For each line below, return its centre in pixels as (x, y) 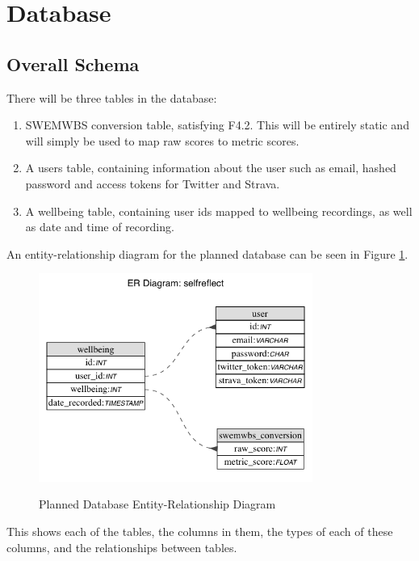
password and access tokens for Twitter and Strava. (153, 183)
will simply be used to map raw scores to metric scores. (162, 140)
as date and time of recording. (100, 227)
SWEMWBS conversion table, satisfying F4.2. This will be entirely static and (217, 125)
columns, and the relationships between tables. (122, 547)
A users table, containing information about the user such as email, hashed (211, 168)
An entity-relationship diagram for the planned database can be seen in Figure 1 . (207, 253)
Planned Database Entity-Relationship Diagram (157, 504)
